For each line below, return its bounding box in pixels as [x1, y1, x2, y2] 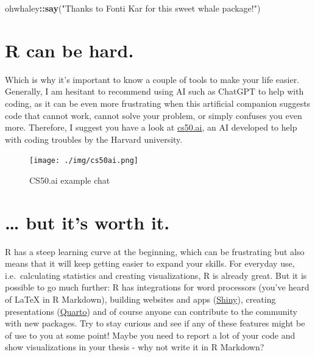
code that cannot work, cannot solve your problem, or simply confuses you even [5, 109, 302, 121]
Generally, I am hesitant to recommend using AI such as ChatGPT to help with [5, 85, 304, 98]
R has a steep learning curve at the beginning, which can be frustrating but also [5, 245, 305, 258]
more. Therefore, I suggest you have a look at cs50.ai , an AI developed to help [5, 121, 297, 134]
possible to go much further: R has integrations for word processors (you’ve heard [5, 281, 310, 294]
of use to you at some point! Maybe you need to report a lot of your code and [5, 328, 296, 341]
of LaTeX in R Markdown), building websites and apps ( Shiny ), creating [5, 293, 276, 306]
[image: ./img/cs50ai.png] [29, 156, 138, 165]
